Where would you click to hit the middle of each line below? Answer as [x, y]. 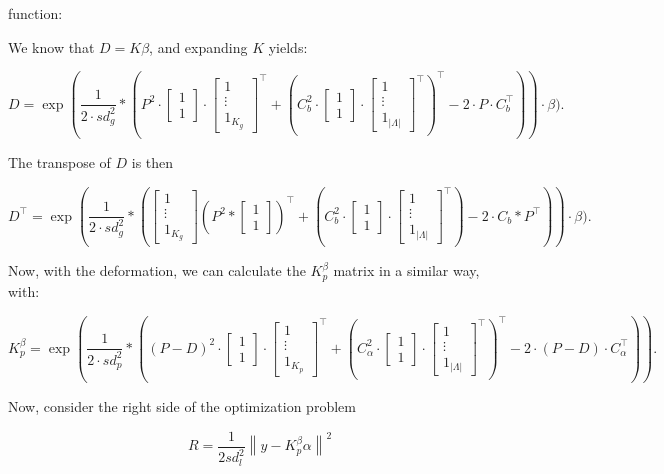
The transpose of [59, 162]
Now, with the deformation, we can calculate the [157, 270]
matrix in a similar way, [406, 270]
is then [152, 162]
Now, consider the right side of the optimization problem [182, 406]
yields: [288, 46]
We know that [51, 46]
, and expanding [198, 46]
